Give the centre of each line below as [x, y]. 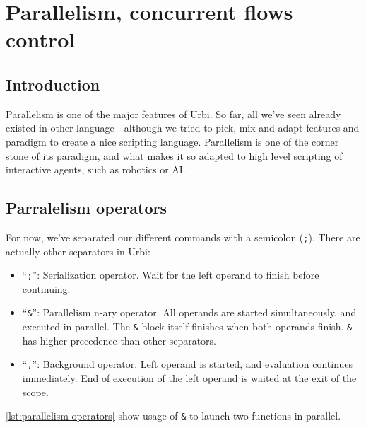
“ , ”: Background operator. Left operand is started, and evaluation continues [188, 364]
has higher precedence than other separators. [119, 340]
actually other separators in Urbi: [78, 251]
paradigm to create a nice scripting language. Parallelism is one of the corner [172, 141]
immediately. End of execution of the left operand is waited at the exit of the [189, 378]
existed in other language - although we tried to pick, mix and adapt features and [183, 128]
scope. [35, 392]
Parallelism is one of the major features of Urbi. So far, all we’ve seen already [173, 114]
